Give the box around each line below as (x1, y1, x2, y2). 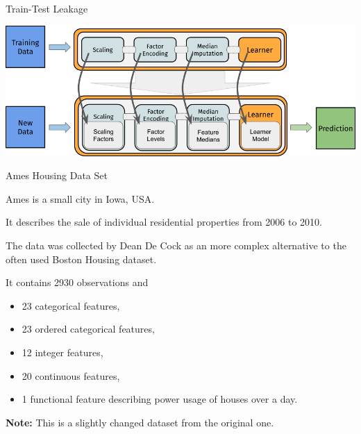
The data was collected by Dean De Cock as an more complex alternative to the (6, 238, 346, 253)
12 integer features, (22, 344, 103, 359)
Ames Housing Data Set (6, 168, 108, 183)
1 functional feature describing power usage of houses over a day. (22, 392, 298, 406)
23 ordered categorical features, (22, 322, 155, 336)
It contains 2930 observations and (6, 275, 149, 290)
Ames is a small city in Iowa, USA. (6, 191, 155, 206)
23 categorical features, (22, 298, 120, 312)
